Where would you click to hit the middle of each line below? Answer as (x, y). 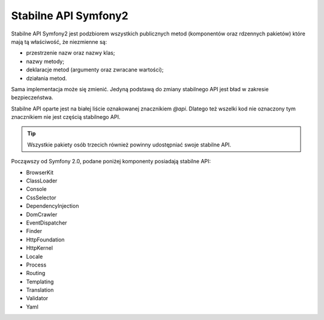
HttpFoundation (46, 240)
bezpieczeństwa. (32, 98)
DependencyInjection (52, 206)
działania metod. (46, 78)
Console (37, 189)
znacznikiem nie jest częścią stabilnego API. (66, 117)
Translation (40, 290)
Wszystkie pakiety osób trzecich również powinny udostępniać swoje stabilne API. (129, 145)
